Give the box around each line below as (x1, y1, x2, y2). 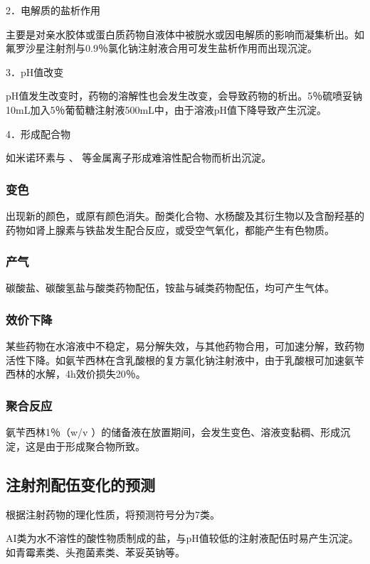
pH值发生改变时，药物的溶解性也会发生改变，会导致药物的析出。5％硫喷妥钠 (6, 88, 363, 103)
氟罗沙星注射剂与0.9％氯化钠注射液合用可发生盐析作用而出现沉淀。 (6, 41, 317, 55)
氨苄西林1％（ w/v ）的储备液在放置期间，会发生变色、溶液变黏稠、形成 (6, 425, 341, 440)
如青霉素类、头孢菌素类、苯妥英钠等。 (6, 544, 185, 559)
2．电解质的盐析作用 (6, 3, 100, 17)
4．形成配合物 (6, 126, 70, 141)
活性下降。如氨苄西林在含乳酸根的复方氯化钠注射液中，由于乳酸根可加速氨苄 (6, 352, 364, 367)
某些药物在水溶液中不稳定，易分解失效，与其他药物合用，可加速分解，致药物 (6, 339, 364, 353)
